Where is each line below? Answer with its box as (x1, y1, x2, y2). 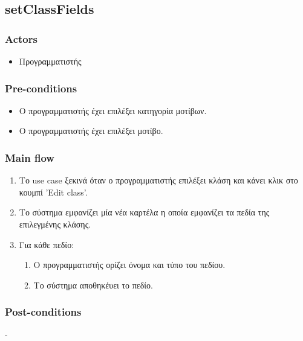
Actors (5, 31, 37, 46)
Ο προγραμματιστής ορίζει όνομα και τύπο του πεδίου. (33, 258, 226, 271)
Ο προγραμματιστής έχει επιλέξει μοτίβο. (19, 124, 163, 137)
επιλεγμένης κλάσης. (19, 218, 91, 230)
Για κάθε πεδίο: (19, 238, 74, 250)
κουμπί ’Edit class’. (19, 185, 88, 198)
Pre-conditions (5, 80, 77, 95)
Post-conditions (5, 304, 82, 319)
